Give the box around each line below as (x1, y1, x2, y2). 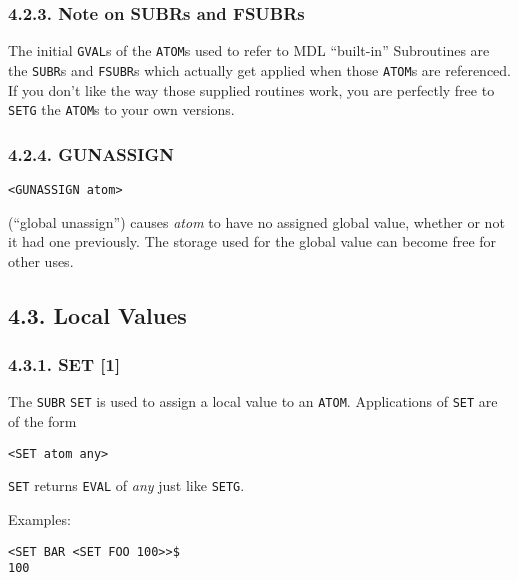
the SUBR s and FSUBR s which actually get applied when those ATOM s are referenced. (8, 59, 511, 80)
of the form (8, 411, 77, 432)
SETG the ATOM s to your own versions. (8, 99, 235, 120)
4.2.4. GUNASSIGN (8, 141, 174, 166)
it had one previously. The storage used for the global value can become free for (8, 231, 497, 252)
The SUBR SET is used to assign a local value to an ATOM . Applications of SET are (8, 391, 498, 412)
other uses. (8, 250, 74, 271)
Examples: (8, 509, 71, 529)
